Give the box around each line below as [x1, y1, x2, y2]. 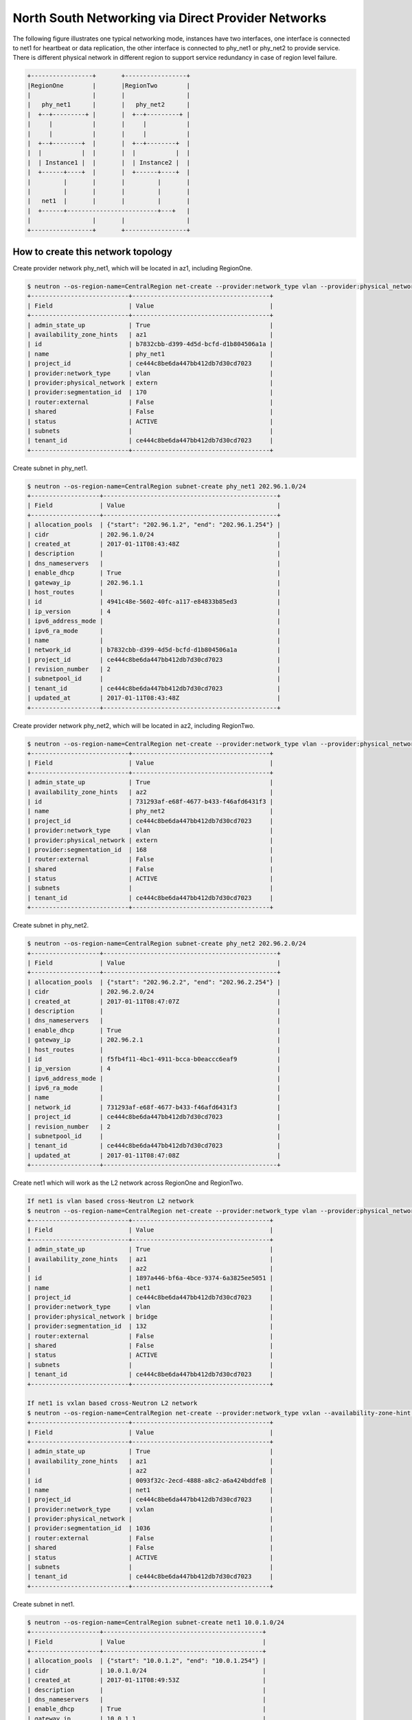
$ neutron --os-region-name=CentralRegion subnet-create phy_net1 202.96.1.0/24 [27, 482, 306, 490]
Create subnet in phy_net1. [12, 464, 88, 472]
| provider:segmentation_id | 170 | [27, 389, 274, 396]
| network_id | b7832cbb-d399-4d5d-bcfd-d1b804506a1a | [27, 646, 281, 654]
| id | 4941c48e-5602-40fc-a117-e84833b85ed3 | [27, 598, 281, 605]
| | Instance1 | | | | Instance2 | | [27, 158, 190, 166]
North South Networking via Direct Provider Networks [12, 10, 327, 25]
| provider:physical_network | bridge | [27, 1313, 274, 1320]
